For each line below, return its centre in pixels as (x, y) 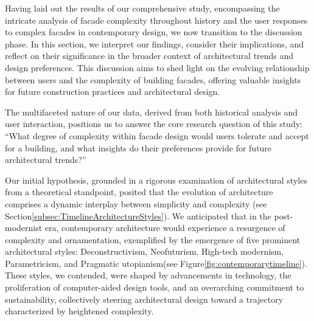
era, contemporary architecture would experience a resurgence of (165, 228)
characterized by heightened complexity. (79, 311)
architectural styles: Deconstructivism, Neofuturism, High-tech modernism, (145, 251)
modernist (24, 228)
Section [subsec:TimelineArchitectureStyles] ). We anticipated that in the (138, 216)
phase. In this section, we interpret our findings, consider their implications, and (155, 43)
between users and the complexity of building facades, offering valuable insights (153, 79)
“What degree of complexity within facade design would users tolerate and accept (157, 135)
